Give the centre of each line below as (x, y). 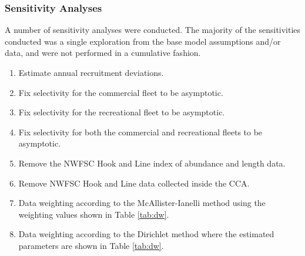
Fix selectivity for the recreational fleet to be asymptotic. (122, 112)
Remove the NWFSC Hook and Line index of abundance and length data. (152, 163)
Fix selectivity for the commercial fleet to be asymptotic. (121, 92)
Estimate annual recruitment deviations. (91, 72)
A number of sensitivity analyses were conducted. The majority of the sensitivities (153, 30)
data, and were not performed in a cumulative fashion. (103, 53)
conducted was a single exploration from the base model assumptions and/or (143, 41)
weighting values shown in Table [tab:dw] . (94, 214)
